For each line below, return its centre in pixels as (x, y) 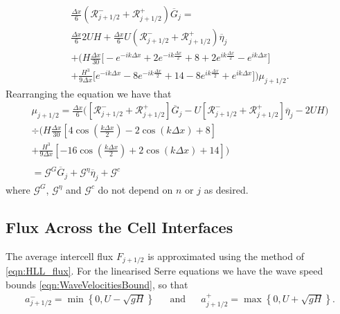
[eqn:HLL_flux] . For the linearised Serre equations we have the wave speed (164, 271)
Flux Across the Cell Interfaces (119, 227)
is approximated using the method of (226, 256)
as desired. (226, 189)
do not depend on (135, 189)
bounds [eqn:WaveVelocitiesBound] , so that (97, 284)
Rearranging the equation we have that (89, 93)
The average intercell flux (60, 256)
